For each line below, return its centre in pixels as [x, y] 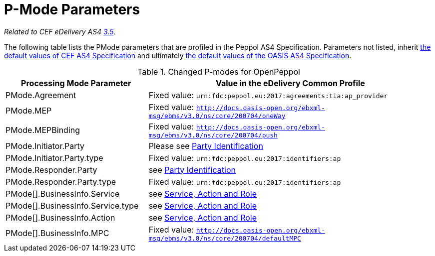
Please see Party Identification [206, 146]
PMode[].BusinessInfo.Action [60, 217]
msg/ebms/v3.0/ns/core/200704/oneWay [217, 116]
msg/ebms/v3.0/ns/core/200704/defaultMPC [225, 238]
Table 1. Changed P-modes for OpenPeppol [219, 71]
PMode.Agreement [41, 95]
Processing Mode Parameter [76, 83]
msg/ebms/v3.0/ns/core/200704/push [213, 135]
